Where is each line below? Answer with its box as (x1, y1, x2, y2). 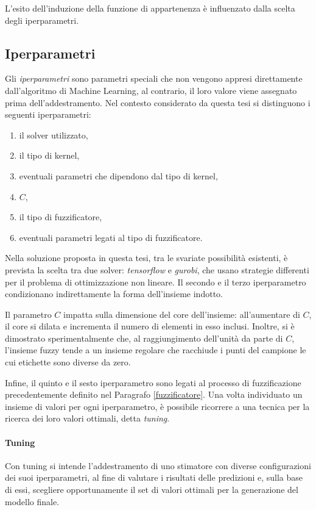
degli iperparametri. (5, 13, 79, 26)
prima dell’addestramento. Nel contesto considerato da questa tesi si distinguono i (5, 96, 311, 109)
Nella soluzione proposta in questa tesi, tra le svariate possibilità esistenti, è (5, 251, 288, 264)
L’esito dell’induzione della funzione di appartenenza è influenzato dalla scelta (5, 2, 295, 14)
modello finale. (5, 495, 60, 508)
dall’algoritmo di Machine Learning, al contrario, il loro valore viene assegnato (5, 84, 297, 96)
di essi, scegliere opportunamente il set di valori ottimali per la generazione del (5, 483, 298, 496)
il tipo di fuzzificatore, (19, 210, 102, 223)
